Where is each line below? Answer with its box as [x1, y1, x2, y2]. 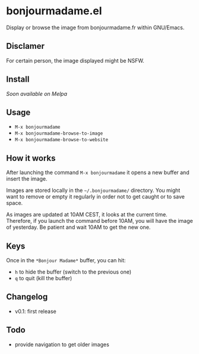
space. [6, 200, 23, 207]
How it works [6, 153, 56, 163]
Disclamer [6, 41, 45, 51]
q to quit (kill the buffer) [14, 275, 72, 281]
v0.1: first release [14, 308, 56, 315]
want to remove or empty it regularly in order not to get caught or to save [6, 193, 185, 200]
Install [6, 74, 30, 85]
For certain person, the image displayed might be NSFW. [6, 57, 144, 64]
